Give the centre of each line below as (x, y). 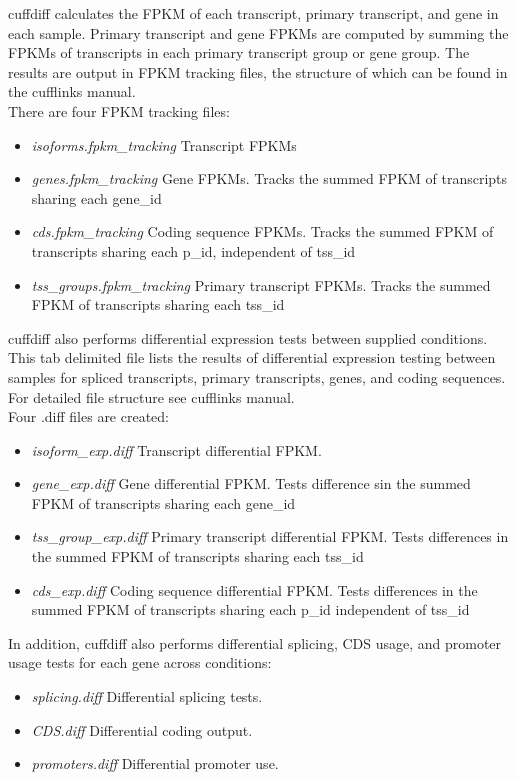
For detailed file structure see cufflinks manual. (151, 396)
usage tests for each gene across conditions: (140, 662)
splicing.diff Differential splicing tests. (147, 696)
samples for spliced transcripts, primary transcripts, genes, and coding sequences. (257, 376)
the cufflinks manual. (72, 91)
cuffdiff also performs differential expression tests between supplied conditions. (248, 337)
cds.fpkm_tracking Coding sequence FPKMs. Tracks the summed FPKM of (262, 231)
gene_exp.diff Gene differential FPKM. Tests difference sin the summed (251, 483)
